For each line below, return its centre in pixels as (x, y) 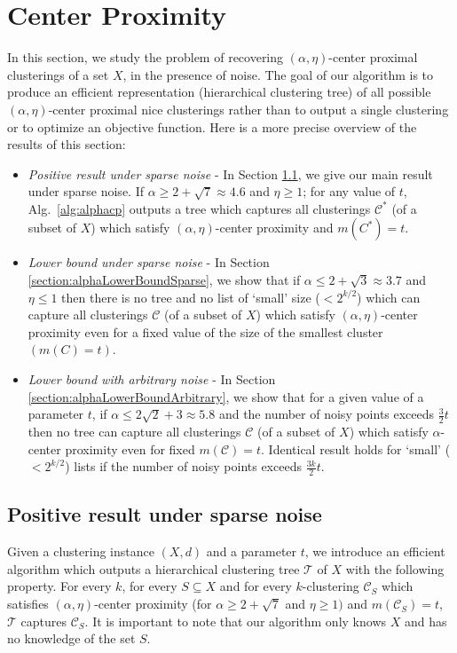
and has (425, 621)
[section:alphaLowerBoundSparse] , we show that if (164, 280)
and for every (256, 586)
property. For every (59, 586)
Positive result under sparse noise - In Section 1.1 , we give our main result (230, 173)
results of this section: (67, 144)
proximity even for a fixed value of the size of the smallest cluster (205, 331)
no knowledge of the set (71, 638)
